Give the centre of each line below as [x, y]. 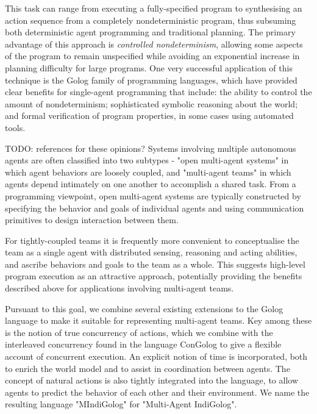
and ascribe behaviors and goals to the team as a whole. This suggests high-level [155, 264]
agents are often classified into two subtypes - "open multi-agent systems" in [147, 160]
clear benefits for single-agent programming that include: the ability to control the [158, 92]
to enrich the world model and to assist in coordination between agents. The [148, 368]
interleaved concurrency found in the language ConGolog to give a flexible [143, 344]
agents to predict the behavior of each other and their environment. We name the [157, 392]
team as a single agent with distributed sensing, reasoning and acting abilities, [151, 252]
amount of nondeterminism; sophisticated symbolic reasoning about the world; [151, 103]
